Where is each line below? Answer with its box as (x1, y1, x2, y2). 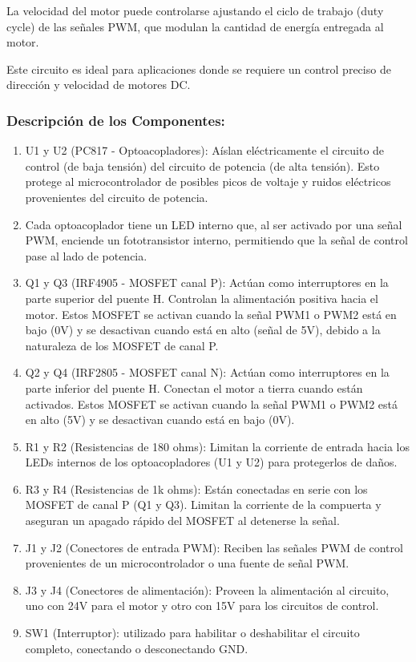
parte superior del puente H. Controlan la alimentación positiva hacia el (25, 289, 378, 306)
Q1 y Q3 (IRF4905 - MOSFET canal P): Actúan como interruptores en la (25, 274, 389, 291)
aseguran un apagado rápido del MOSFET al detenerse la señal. (25, 512, 340, 529)
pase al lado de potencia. (25, 247, 147, 264)
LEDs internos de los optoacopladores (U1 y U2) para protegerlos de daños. (25, 454, 398, 470)
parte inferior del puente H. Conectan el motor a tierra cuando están (25, 379, 363, 396)
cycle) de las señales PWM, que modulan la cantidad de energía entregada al (6, 18, 384, 34)
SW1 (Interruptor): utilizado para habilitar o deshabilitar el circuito (25, 624, 360, 641)
